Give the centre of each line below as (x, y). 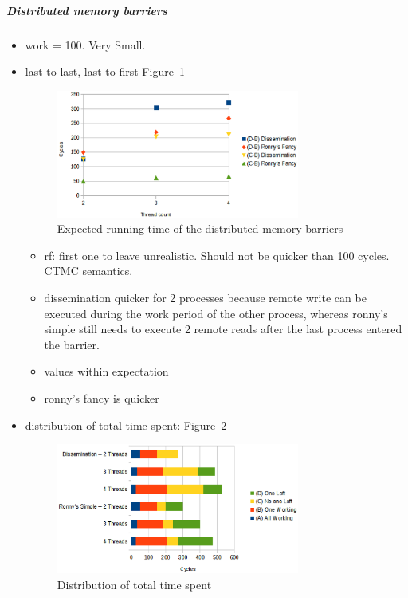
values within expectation (106, 371)
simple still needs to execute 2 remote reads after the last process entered (223, 329)
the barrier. (72, 344)
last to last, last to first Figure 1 (105, 71)
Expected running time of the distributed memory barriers (200, 228)
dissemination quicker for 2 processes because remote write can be (205, 297)
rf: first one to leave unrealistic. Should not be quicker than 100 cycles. (217, 255)
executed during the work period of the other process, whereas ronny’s (216, 313)
